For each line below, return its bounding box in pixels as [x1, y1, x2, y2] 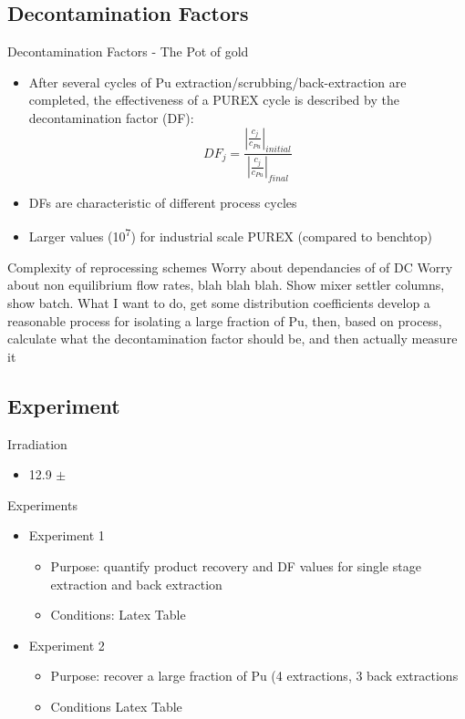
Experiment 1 [28, 526, 105, 545]
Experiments [7, 495, 77, 514]
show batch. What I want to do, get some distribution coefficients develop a [7, 293, 430, 313]
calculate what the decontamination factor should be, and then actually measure [7, 329, 458, 348]
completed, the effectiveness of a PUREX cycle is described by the [28, 90, 399, 109]
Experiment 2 [28, 635, 105, 654]
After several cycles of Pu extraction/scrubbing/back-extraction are [28, 72, 407, 91]
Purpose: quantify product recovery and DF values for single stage [50, 557, 421, 576]
